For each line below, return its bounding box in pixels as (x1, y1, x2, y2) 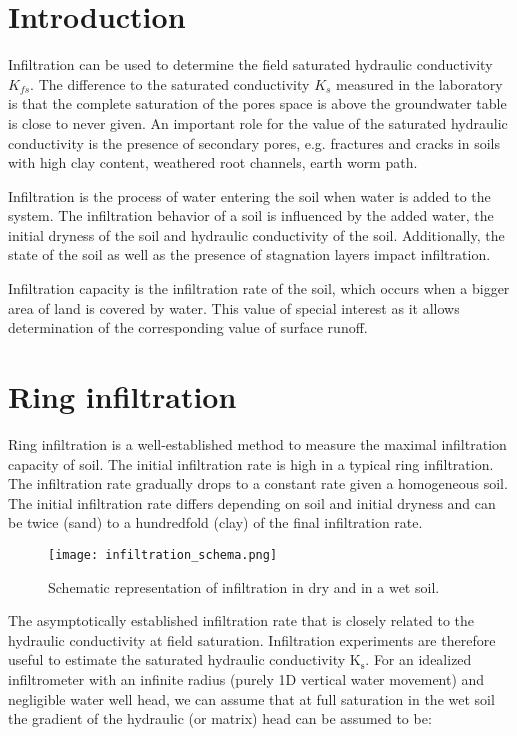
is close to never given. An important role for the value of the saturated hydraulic (8, 112, 508, 133)
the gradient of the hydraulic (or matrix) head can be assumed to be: (8, 708, 432, 729)
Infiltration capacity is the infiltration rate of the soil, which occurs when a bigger (8, 278, 510, 299)
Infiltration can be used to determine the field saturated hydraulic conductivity (8, 54, 493, 75)
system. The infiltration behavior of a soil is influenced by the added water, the (8, 205, 494, 226)
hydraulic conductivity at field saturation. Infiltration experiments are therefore (8, 629, 496, 650)
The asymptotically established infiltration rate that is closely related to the (8, 610, 475, 631)
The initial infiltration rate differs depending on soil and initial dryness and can (8, 492, 496, 513)
